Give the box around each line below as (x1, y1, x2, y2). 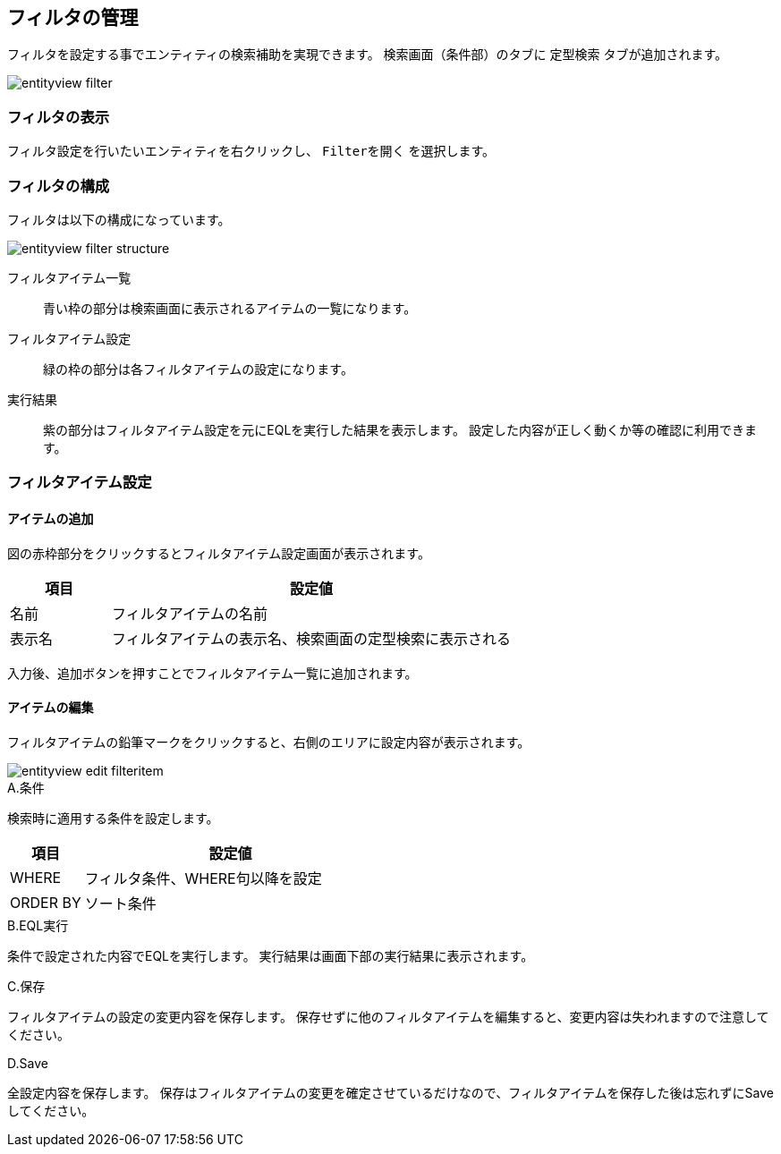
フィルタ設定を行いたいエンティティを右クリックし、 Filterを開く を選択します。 (7, 143, 496, 159)
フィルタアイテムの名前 (112, 604, 268, 623)
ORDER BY (10, 893, 81, 912)
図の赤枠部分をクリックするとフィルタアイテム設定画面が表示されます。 (7, 545, 430, 561)
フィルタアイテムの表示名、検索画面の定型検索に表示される (112, 629, 512, 648)
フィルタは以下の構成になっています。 (7, 211, 231, 227)
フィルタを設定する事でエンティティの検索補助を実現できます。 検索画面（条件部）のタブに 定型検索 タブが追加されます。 (7, 47, 728, 63)
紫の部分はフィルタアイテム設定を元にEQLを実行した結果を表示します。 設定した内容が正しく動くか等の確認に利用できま (43, 421, 757, 437)
